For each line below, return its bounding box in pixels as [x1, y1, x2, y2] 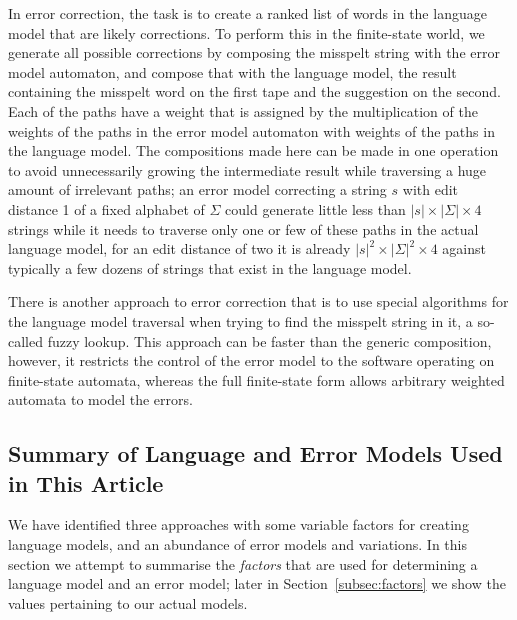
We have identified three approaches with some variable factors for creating [8, 514, 469, 535]
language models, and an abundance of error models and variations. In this [8, 534, 468, 555]
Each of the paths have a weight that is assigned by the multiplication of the [8, 100, 478, 121]
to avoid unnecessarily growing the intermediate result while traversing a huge [8, 159, 487, 180]
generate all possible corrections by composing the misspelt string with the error [8, 42, 500, 63]
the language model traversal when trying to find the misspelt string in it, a [8, 310, 473, 331]
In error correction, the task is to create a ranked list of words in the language [8, 3, 487, 23]
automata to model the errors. [8, 389, 193, 410]
